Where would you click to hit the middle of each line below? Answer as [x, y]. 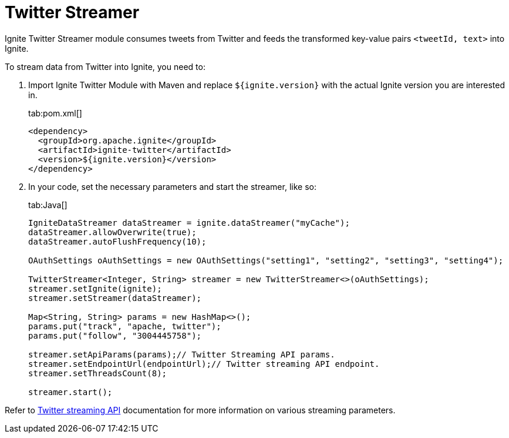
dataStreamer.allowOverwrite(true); [112, 232]
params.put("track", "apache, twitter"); [125, 326]
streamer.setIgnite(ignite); [95, 288]
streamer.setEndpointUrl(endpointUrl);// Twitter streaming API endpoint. [204, 364]
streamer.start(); [70, 392]
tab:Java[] [48, 205]
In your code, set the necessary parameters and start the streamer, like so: [172, 186]
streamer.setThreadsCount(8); [98, 373]
